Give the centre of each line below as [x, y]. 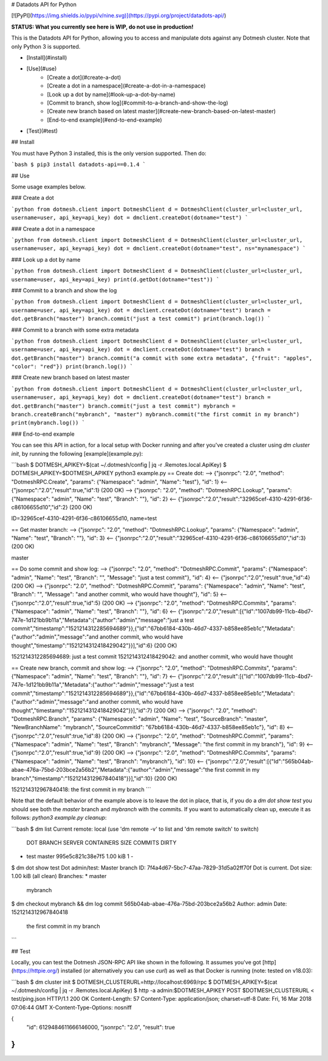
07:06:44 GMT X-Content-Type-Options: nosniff [71, 1007]
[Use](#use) [42, 69]
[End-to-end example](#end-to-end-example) [104, 120]
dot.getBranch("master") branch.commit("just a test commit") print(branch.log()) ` [141, 319]
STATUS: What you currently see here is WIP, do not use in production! [102, 27]
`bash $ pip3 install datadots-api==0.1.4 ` [79, 165]
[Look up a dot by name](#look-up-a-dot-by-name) [111, 94]
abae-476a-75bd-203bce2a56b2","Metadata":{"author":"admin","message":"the [112, 770]
